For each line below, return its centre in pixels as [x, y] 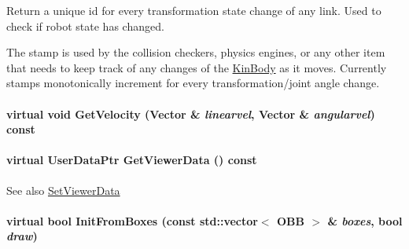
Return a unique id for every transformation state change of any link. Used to [194, 10]
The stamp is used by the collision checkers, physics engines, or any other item [196, 52]
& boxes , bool [365, 220]
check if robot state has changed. [85, 26]
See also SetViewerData [63, 190]
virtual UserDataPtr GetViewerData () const [132, 160]
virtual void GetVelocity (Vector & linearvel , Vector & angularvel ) [191, 114]
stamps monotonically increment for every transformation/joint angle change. [193, 83]
